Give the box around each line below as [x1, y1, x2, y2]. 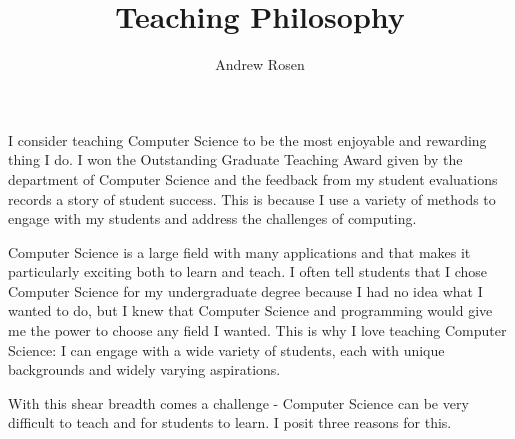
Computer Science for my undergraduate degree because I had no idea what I [8, 280, 483, 301]
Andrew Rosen [215, 54, 305, 75]
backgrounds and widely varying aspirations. [8, 359, 281, 380]
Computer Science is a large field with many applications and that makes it [8, 241, 471, 262]
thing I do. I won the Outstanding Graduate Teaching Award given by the [8, 149, 463, 170]
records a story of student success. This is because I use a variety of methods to [8, 188, 496, 209]
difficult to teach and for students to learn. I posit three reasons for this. [8, 412, 452, 433]
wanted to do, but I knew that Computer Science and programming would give [8, 300, 493, 321]
